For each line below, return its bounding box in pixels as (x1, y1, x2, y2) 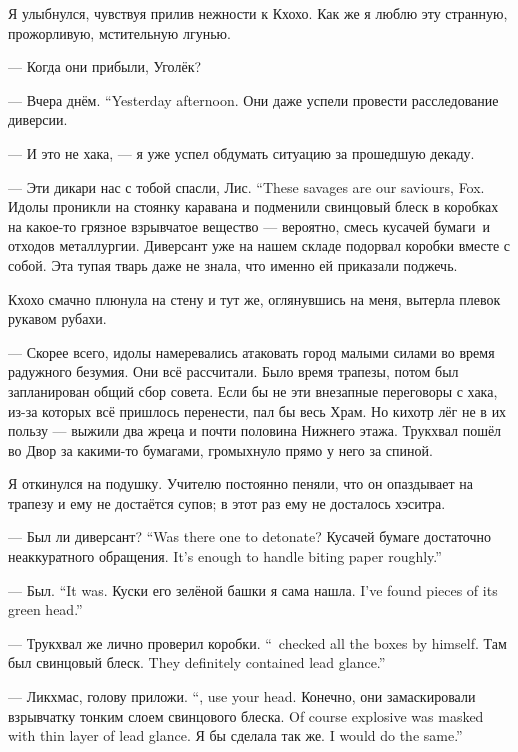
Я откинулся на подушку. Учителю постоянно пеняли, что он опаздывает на (8, 473, 473, 494)
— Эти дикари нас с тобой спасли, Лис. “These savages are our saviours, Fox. (8, 176, 485, 197)
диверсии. (8, 109, 68, 130)
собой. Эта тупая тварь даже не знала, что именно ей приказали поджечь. (8, 254, 458, 275)
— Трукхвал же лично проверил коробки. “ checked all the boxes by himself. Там (8, 632, 507, 653)
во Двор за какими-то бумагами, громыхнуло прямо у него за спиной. (8, 439, 433, 460)
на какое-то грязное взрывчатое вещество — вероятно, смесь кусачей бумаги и (8, 215, 491, 236)
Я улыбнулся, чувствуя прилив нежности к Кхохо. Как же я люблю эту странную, (8, 3, 508, 23)
